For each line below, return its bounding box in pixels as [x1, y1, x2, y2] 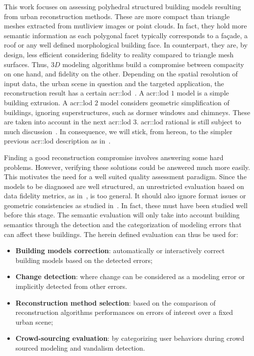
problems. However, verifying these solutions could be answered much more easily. [4, 162, 250, 172]
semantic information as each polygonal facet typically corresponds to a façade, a [4, 30, 248, 40]
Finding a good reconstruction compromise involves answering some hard [4, 152, 224, 162]
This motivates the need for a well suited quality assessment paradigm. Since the [4, 171, 247, 182]
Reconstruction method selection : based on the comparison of [15, 297, 216, 308]
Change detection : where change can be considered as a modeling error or [15, 271, 245, 282]
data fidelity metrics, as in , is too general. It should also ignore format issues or [4, 190, 246, 201]
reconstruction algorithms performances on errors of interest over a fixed [15, 307, 233, 317]
